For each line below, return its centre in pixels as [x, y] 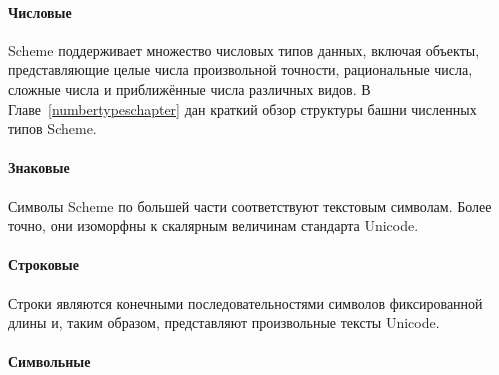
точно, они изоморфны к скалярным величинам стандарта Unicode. [213, 225]
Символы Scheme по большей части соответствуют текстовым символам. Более [250, 205]
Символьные [49, 361]
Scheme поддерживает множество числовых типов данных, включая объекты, [244, 49]
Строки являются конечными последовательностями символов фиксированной [245, 302]
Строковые [43, 264]
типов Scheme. [52, 128]
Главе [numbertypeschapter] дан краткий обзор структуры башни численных [242, 108]
